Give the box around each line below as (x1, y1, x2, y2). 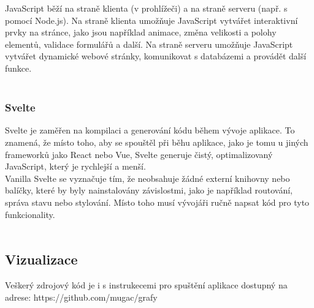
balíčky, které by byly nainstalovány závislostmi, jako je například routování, (5, 184, 293, 197)
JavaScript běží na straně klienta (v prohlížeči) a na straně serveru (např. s (5, 2, 288, 14)
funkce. (5, 61, 32, 74)
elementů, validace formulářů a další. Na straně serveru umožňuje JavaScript (5, 37, 293, 50)
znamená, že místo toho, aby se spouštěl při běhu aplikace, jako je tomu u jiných (5, 135, 308, 148)
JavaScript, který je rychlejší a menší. (5, 160, 146, 173)
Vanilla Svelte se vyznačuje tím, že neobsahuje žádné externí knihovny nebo (5, 171, 290, 184)
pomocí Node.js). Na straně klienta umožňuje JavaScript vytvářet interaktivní (5, 13, 298, 26)
